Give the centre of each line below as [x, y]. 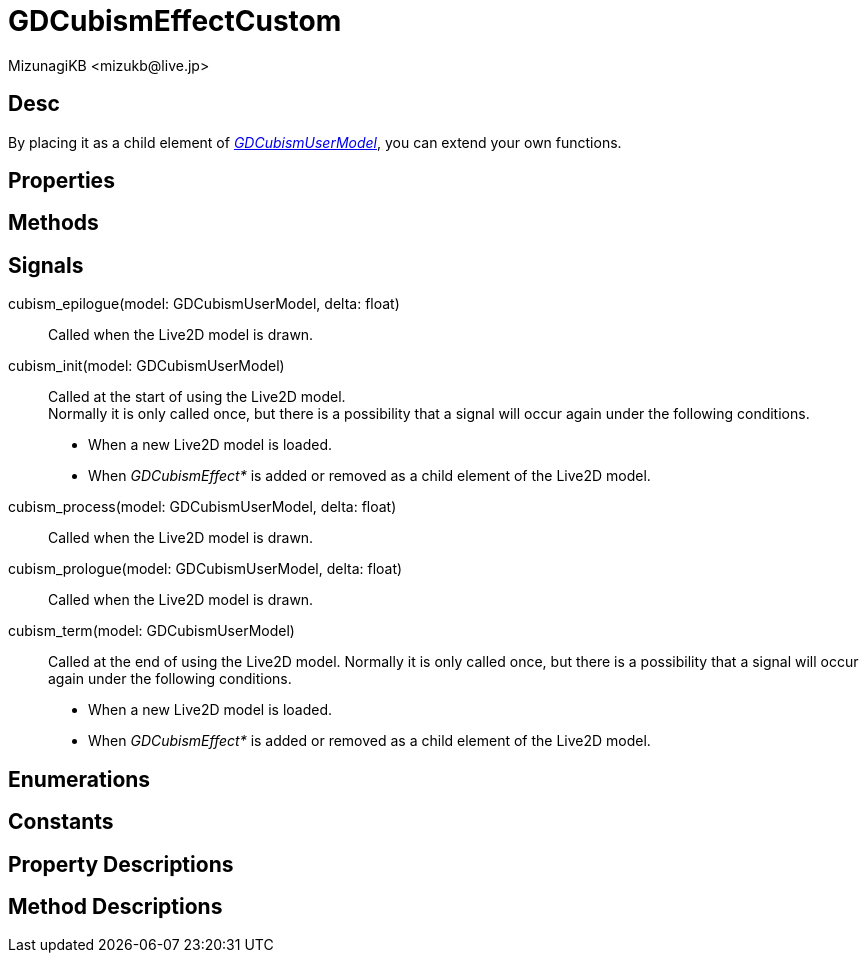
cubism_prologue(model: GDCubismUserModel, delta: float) [205, 569]
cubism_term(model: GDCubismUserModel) [151, 631]
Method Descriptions [115, 906]
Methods [53, 223]
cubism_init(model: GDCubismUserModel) [146, 366]
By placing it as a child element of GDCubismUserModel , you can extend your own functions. [315, 142]
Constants [61, 822]
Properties [61, 181]
